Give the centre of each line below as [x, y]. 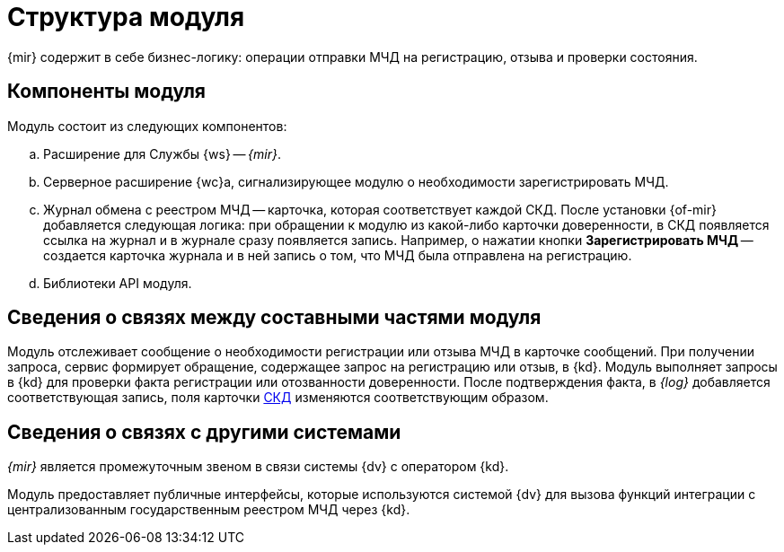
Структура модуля [126, 17]
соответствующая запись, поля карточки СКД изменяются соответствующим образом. [278, 398]
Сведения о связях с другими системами [204, 432]
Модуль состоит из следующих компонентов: [147, 126]
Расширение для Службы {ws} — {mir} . [162, 153]
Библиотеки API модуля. [118, 283]
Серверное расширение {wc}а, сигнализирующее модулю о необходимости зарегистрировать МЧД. [356, 181]
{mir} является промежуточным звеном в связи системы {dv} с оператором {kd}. [258, 467]
